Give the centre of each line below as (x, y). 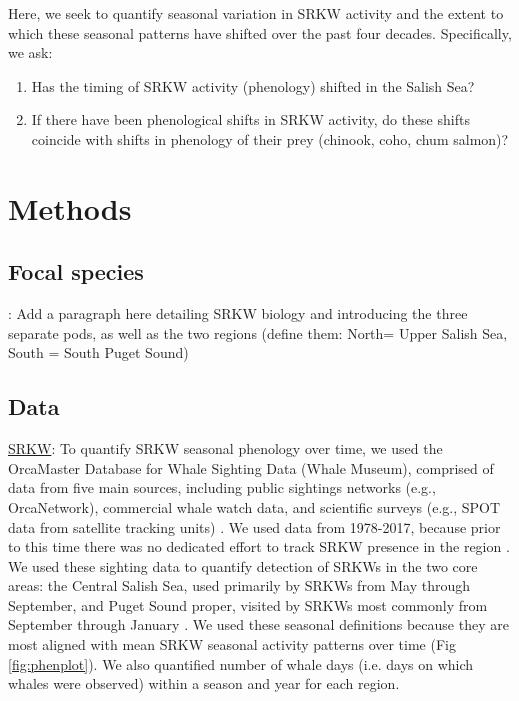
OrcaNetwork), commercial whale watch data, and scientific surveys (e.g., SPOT (254, 506)
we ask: (30, 52)
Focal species (76, 271)
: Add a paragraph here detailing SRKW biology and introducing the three (238, 313)
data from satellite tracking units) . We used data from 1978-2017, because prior (254, 526)
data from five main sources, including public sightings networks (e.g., (222, 487)
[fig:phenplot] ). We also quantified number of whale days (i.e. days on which (241, 663)
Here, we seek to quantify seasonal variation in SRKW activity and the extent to (256, 13)
